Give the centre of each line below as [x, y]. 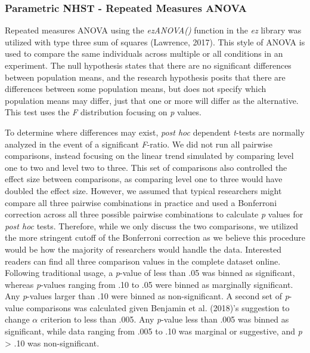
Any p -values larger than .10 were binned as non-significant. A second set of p [147, 296]
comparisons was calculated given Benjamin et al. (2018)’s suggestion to [158, 307]
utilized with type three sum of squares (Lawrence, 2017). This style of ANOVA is [155, 42]
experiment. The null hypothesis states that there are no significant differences [148, 65]
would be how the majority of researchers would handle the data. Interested [143, 249]
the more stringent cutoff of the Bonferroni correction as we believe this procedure [155, 237]
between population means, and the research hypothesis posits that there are [145, 77]
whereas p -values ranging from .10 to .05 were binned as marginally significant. [149, 284]
